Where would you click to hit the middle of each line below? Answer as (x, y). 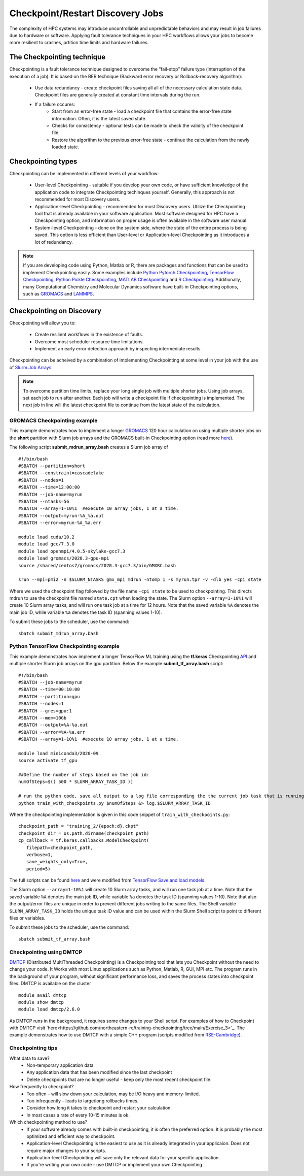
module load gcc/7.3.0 (47, 544)
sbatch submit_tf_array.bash (54, 939)
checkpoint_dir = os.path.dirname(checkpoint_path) (84, 833)
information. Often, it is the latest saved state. (99, 118)
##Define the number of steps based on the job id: (84, 775)
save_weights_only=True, (57, 862)
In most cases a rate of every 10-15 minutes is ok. (78, 1115)
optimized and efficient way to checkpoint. (71, 1136)
